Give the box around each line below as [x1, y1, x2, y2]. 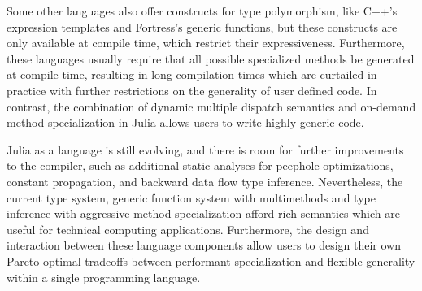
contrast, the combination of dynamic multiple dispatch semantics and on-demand [7, 98, 416, 115]
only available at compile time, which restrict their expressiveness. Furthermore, [7, 34, 405, 51]
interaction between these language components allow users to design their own [7, 237, 402, 254]
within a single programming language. [7, 268, 201, 285]
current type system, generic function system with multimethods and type [7, 189, 376, 206]
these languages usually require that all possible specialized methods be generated [7, 50, 415, 67]
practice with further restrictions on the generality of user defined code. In [7, 81, 377, 98]
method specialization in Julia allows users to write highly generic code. [7, 114, 364, 131]
